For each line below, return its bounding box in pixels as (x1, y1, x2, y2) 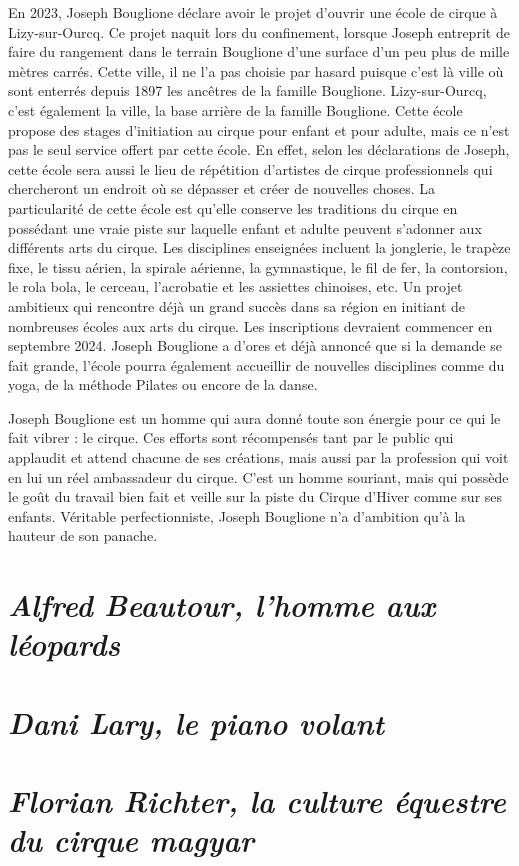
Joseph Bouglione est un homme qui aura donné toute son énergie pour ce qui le (8, 407, 501, 428)
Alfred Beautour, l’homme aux (8, 584, 436, 626)
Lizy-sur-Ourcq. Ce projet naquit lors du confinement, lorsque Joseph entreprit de (8, 21, 510, 42)
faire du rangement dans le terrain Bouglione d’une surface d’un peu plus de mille (8, 41, 510, 62)
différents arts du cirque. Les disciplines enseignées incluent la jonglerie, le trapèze (8, 237, 511, 258)
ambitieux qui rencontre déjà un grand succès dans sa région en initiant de (8, 295, 466, 316)
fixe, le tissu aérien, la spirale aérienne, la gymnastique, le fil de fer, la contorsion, (8, 256, 508, 277)
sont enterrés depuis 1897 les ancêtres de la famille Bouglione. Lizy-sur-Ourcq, (8, 80, 487, 101)
